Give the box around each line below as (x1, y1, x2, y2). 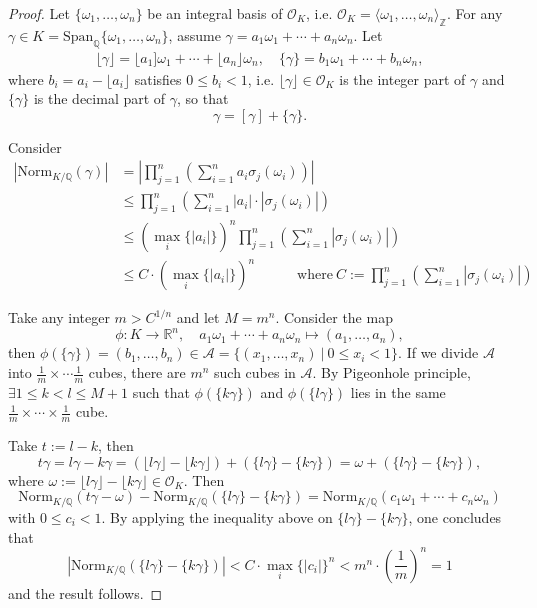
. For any (446, 3, 503, 23)
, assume (168, 24, 221, 45)
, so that (177, 88, 229, 109)
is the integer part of (339, 68, 466, 89)
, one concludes (408, 506, 502, 527)
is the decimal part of (33, 88, 166, 109)
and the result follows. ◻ (8, 582, 163, 603)
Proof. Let (8, 3, 70, 23)
